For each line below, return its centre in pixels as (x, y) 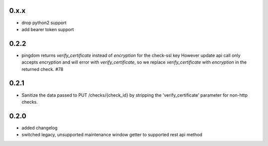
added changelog (40, 128)
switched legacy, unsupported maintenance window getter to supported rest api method (112, 135)
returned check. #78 (42, 69)
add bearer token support (48, 29)
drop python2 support (44, 23)
